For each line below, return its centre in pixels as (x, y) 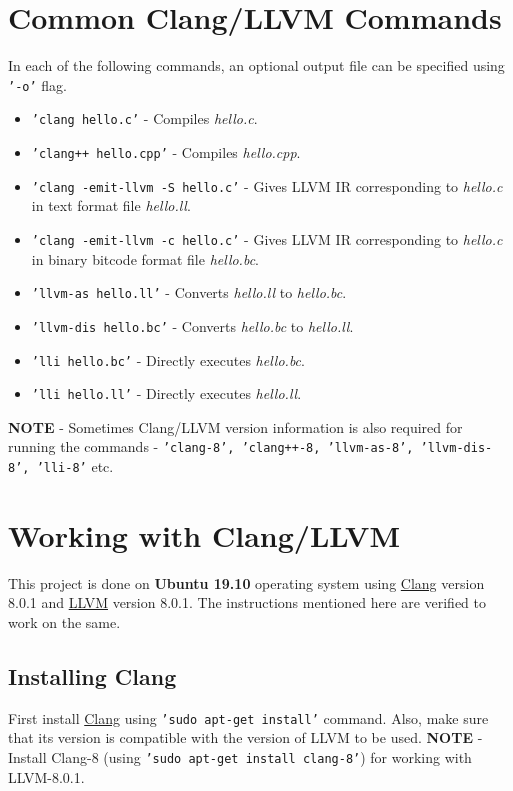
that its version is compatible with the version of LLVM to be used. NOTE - (245, 737)
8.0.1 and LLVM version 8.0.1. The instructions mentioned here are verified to (247, 602)
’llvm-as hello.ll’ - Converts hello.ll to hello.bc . (189, 292)
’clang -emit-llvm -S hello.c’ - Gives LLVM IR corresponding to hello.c (267, 185)
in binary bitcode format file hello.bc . (145, 258)
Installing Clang (92, 676)
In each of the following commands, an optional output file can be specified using (256, 65)
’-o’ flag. (37, 84)
